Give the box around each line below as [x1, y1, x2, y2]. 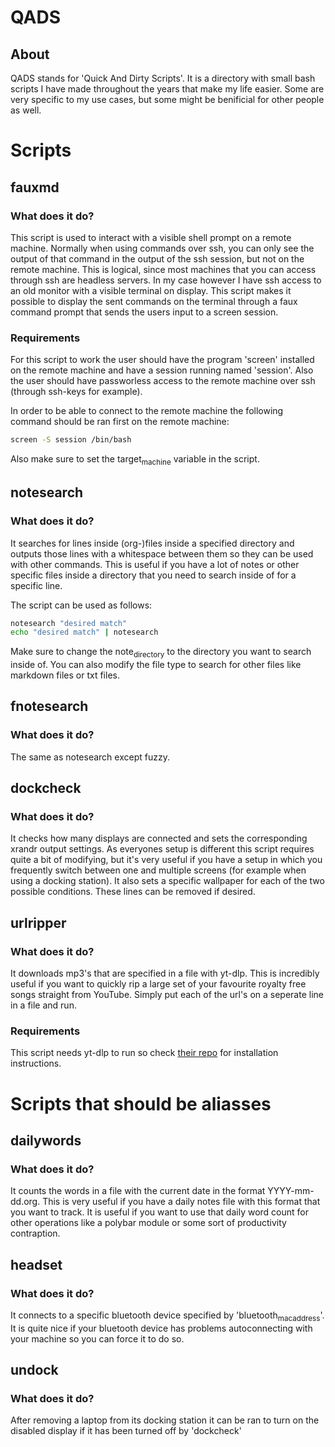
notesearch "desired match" [10, 618, 128, 628]
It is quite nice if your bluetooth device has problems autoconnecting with [10, 1322, 313, 1334]
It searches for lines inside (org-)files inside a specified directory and [10, 537, 295, 549]
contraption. [10, 1227, 61, 1240]
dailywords [10, 1132, 82, 1150]
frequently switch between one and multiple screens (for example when [10, 864, 307, 876]
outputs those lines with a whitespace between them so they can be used [10, 547, 314, 560]
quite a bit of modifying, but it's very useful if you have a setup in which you [10, 854, 323, 866]
